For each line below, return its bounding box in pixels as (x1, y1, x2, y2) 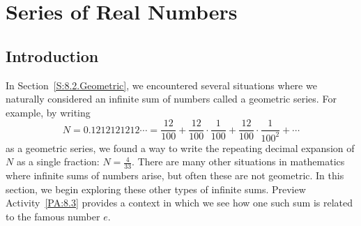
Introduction (6, 45, 99, 66)
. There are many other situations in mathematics (132, 154, 345, 169)
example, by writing (6, 105, 91, 119)
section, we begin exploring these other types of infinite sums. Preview (6, 181, 306, 196)
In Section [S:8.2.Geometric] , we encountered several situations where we (6, 77, 317, 92)
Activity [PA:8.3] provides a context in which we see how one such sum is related (6, 195, 353, 210)
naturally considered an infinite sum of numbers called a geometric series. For (6, 91, 337, 106)
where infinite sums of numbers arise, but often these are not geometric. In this (6, 168, 344, 183)
